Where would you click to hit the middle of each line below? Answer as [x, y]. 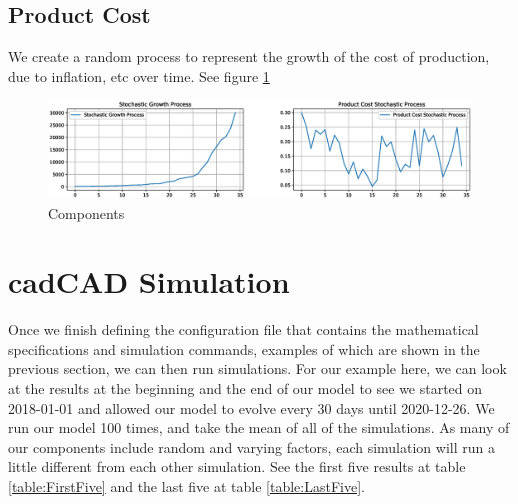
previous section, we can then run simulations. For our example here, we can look [257, 368]
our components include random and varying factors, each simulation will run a [251, 446]
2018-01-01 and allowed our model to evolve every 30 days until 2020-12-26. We [251, 407]
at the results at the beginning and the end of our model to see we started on [245, 388]
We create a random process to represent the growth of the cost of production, [249, 56]
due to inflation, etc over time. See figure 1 [139, 75]
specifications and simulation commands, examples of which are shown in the [244, 348]
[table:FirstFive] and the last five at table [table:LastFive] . [186, 486]
